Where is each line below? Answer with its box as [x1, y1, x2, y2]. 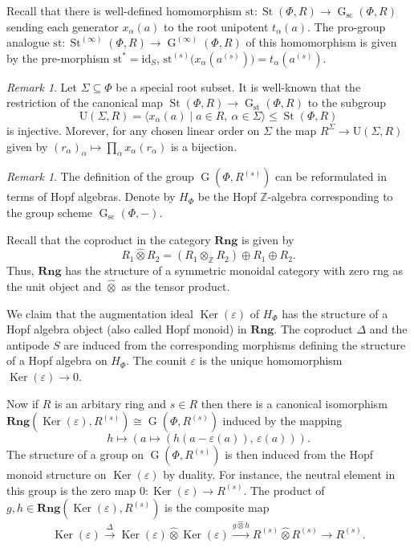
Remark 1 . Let [6, 78, 78, 95]
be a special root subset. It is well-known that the [116, 78, 361, 95]
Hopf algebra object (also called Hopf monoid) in [6, 321, 247, 337]
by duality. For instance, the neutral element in [163, 466, 396, 483]
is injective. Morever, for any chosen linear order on [6, 121, 260, 138]
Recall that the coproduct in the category [6, 231, 211, 247]
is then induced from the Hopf [225, 446, 374, 463]
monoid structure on [6, 466, 107, 483]
